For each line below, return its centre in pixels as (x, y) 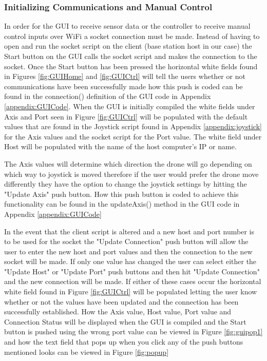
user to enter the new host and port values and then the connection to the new (128, 251)
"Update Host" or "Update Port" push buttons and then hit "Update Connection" (132, 271)
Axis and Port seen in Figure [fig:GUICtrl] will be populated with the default (126, 116)
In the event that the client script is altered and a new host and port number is (129, 231)
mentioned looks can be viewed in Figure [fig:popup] (87, 352)
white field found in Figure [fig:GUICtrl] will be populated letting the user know (131, 292)
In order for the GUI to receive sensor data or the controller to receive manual (127, 26)
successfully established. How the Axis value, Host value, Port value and (118, 312)
